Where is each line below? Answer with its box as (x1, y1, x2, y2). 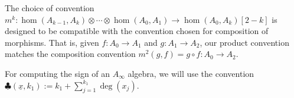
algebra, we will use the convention (128, 67, 254, 79)
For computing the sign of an (5, 67, 110, 79)
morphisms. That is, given (5, 36, 99, 48)
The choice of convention (5, 2, 94, 13)
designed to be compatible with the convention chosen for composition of (5, 25, 269, 37)
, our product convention (200, 36, 289, 48)
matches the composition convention (5, 48, 136, 60)
